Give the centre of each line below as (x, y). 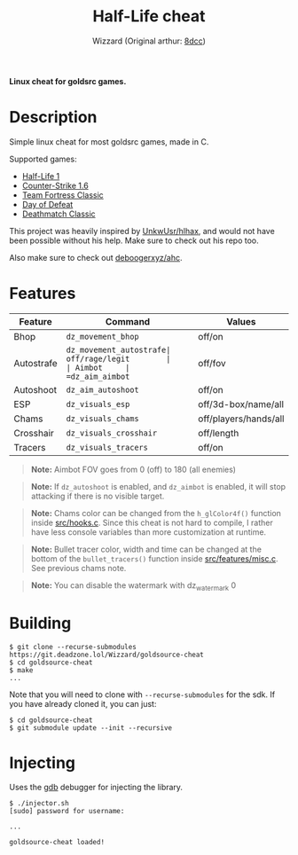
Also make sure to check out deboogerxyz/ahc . (96, 257)
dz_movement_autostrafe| (118, 349)
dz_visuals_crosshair (112, 433)
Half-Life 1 (41, 176)
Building (40, 623)
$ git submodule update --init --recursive (91, 728)
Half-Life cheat (149, 16)
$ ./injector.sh (39, 804)
